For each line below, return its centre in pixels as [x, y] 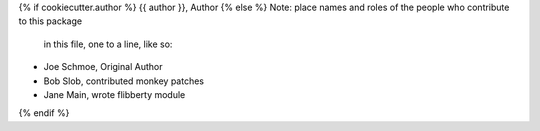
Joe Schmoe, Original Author [103, 67]
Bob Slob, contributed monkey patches [124, 81]
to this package [50, 21]
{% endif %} [44, 113]
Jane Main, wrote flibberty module [114, 94]
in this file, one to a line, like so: [108, 44]
